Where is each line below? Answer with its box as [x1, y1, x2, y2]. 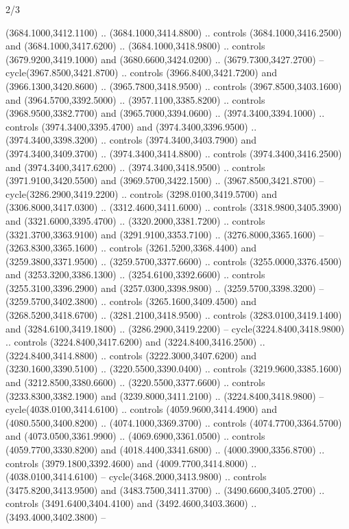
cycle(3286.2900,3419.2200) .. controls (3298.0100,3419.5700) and [5, 186, 278, 201]
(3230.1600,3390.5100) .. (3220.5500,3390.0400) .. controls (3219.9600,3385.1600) [5, 361, 342, 376]
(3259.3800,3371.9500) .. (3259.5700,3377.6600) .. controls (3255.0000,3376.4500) [5, 254, 342, 268]
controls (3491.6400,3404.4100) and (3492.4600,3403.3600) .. [5, 496, 257, 510]
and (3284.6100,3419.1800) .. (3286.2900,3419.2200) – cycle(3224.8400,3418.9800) [5, 321, 345, 335]
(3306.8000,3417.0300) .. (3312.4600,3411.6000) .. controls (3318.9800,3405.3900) [5, 200, 342, 214]
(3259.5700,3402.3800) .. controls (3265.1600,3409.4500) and [5, 294, 257, 308]
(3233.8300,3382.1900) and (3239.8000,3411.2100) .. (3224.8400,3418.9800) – [5, 388, 324, 403]
